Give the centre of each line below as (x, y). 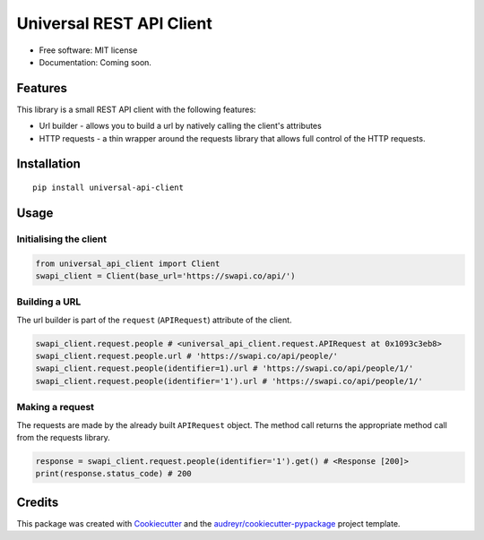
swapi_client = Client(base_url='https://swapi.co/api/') (165, 276)
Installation (48, 164)
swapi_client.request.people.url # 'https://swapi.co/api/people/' (187, 356)
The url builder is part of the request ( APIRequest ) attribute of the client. (154, 320)
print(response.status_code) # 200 (113, 474)
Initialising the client (62, 239)
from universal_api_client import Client (128, 263)
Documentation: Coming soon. (95, 62)
